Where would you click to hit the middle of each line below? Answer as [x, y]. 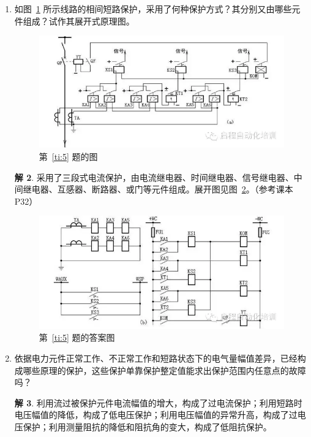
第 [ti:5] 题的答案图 [77, 337]
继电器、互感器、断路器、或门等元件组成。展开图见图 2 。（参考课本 [158, 189]
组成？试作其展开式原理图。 [79, 21]
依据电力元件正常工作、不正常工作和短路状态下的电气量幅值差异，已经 [156, 358]
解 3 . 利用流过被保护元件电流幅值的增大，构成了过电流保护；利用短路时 [158, 402]
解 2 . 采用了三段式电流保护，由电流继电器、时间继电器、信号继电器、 [154, 177]
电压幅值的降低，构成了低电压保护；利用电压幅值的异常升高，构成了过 [156, 415]
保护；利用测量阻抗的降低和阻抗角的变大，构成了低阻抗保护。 [147, 426]
